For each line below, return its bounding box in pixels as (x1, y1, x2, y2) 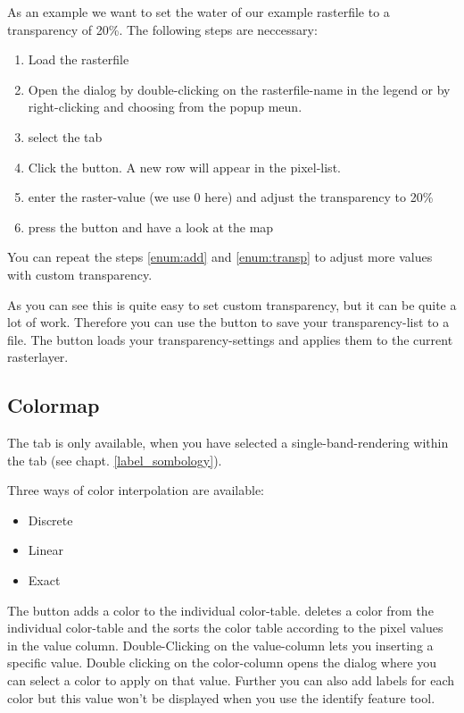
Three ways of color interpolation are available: (7, 481, 265, 499)
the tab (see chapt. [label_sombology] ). (7, 450, 222, 469)
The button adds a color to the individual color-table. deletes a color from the (7, 600, 434, 619)
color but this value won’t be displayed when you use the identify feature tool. (7, 688, 435, 707)
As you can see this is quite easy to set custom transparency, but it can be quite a (7, 295, 457, 314)
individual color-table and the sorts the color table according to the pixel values (7, 618, 443, 637)
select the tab (28, 127, 103, 146)
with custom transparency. (7, 264, 153, 283)
